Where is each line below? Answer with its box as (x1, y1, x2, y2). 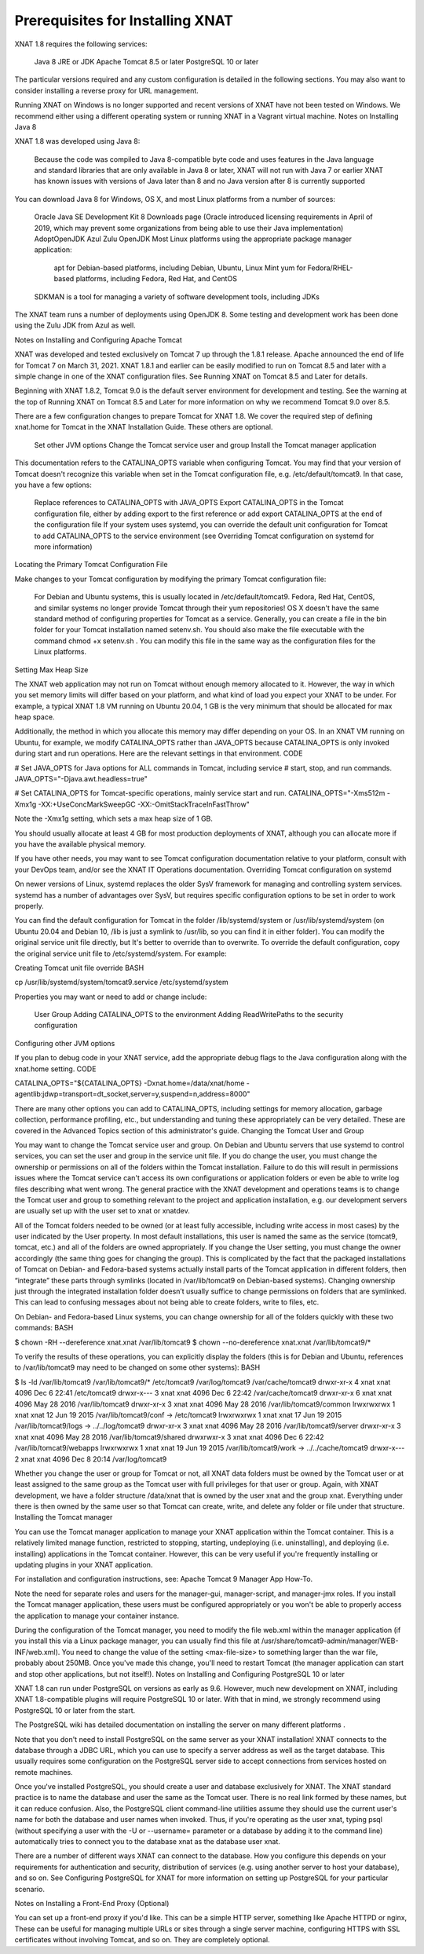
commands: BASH (14, 1323, 74, 1333)
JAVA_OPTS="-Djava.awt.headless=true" (14, 774, 148, 784)
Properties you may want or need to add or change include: (14, 992, 207, 1001)
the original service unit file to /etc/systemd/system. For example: (14, 949, 227, 958)
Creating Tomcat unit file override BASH (14, 963, 144, 972)
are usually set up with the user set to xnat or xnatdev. (14, 1206, 190, 1216)
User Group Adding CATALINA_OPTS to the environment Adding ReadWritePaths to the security (34, 1010, 344, 1019)
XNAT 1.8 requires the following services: (14, 39, 148, 49)
